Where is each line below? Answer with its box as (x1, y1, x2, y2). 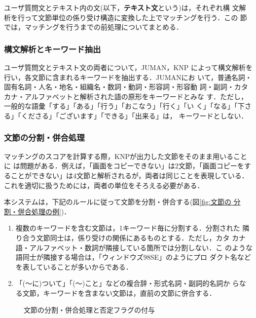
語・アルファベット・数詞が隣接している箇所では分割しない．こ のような (15, 242, 253, 252)
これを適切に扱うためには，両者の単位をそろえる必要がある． (4, 180, 204, 190)
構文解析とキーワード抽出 (4, 42, 101, 55)
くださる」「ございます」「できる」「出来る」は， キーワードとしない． (21, 110, 248, 120)
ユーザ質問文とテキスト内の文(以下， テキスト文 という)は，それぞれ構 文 (4, 2, 239, 12)
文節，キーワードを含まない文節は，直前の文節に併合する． (22, 287, 216, 298)
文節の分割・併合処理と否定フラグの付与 (24, 304, 155, 315)
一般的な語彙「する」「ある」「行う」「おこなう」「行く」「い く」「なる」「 (4, 101, 238, 111)
